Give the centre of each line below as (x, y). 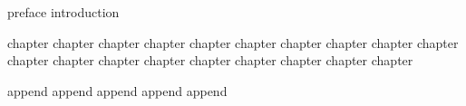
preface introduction (63, 12)
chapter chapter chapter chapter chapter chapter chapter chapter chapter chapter (233, 42)
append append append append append (117, 90)
